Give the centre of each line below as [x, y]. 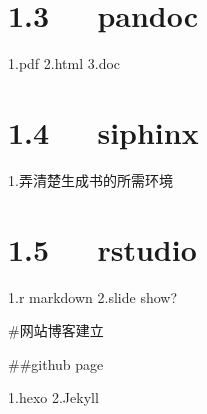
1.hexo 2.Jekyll [53, 397]
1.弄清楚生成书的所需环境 [90, 179]
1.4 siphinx [103, 131]
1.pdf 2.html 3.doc [64, 63]
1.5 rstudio [102, 248]
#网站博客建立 [56, 330]
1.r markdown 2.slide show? [93, 296]
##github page [56, 363]
